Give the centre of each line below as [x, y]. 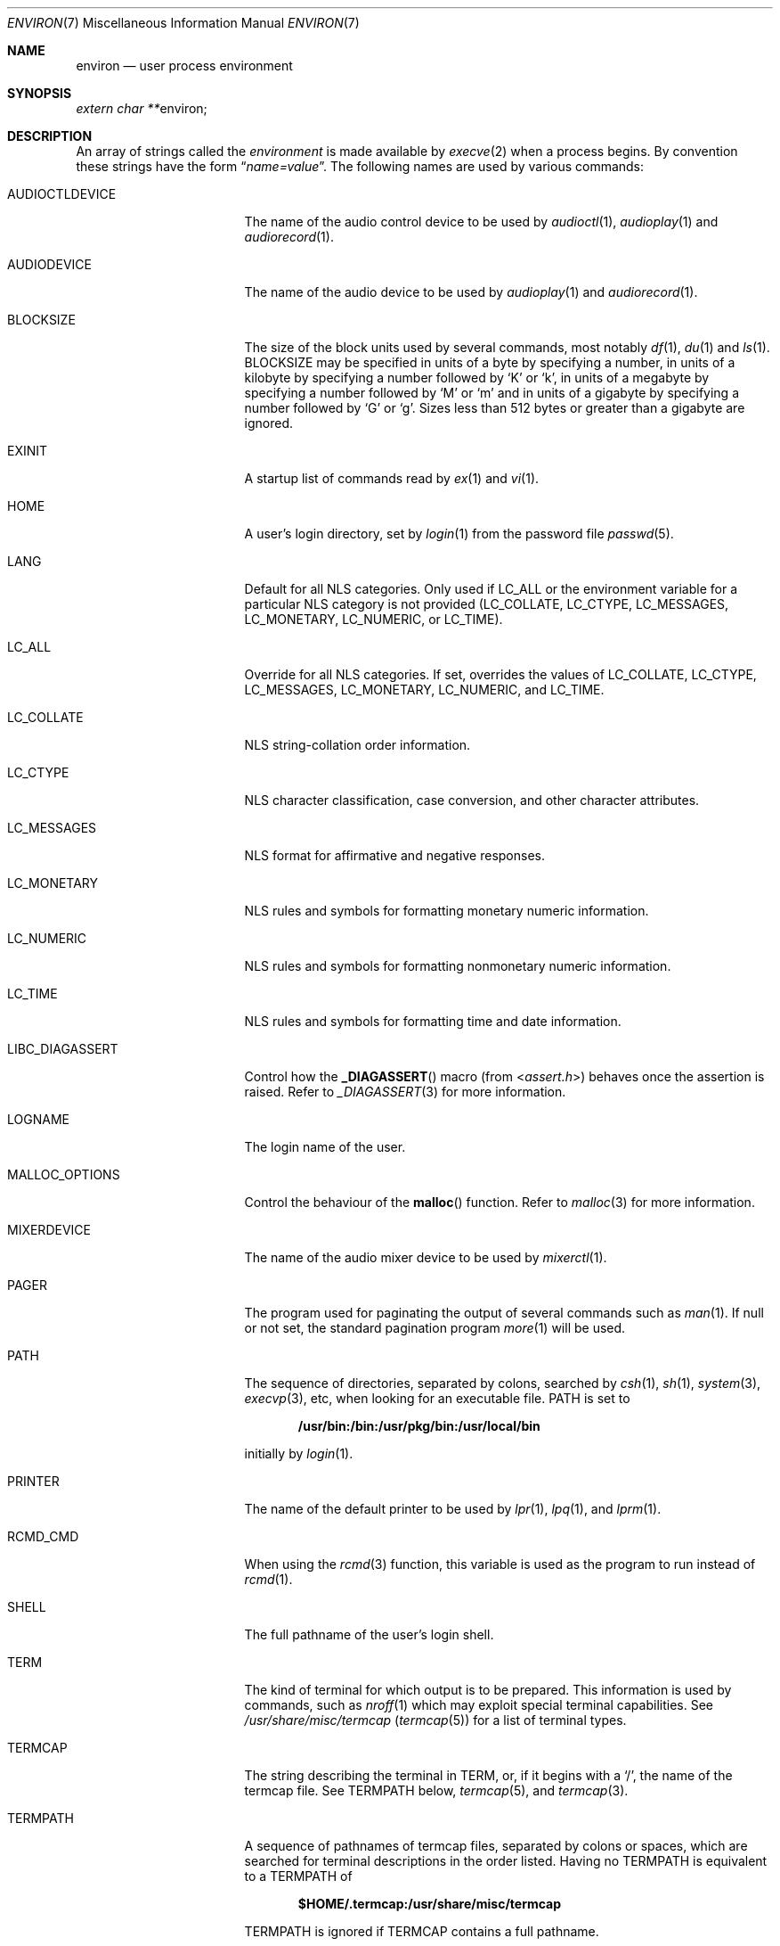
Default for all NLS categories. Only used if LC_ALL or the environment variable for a [491, 589]
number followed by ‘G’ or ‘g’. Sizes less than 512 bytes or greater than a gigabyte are [495, 408]
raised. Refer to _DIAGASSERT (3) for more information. [405, 1092]
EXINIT [28, 451]
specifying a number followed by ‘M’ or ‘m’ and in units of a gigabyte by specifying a [492, 393]
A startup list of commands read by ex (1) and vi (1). [392, 478]
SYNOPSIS [40, 93]
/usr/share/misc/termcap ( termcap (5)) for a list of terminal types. [435, 1720]
